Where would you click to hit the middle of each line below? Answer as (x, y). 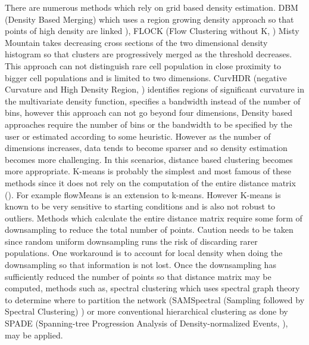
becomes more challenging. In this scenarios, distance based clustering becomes (149, 159)
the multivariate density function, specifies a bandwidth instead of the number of (153, 101)
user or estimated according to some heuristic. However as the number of (138, 136)
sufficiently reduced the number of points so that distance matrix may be (138, 276)
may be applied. (34, 335)
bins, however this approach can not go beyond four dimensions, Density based (149, 113)
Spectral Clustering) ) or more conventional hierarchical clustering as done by (146, 311)
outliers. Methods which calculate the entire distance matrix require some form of (154, 218)
